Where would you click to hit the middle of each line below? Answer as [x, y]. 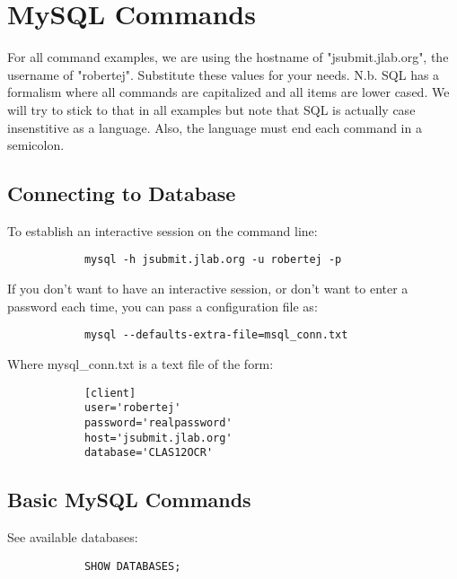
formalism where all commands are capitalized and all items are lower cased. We [228, 92]
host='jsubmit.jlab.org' [158, 438]
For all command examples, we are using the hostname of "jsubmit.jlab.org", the [228, 57]
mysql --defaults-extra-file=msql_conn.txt [216, 335]
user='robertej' [132, 408]
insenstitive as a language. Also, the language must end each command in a [215, 127]
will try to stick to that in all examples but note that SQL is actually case [211, 109]
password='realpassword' [158, 422]
